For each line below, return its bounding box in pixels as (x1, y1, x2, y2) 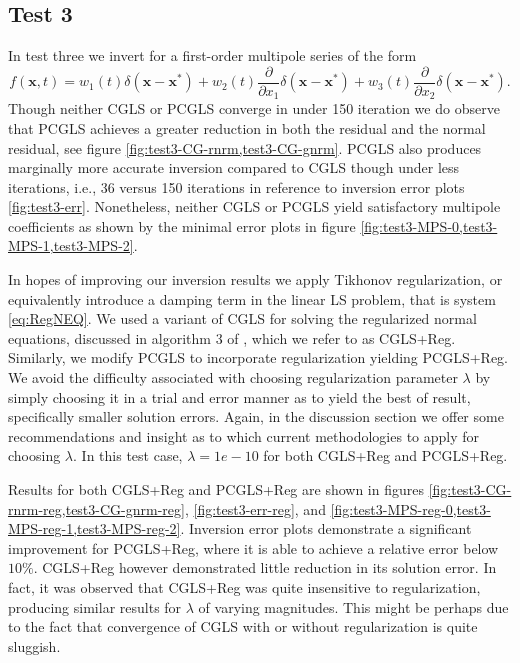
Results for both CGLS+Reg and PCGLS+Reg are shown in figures (8, 479, 424, 499)
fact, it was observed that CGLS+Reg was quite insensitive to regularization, (8, 576, 481, 597)
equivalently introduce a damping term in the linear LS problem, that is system (8, 288, 496, 309)
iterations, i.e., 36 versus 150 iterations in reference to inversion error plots (8, 176, 465, 197)
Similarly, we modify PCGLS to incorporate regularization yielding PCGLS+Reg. (8, 347, 508, 368)
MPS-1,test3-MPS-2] (8, 235, 134, 256)
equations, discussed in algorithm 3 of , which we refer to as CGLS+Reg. (8, 327, 456, 348)
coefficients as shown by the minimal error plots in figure (8, 215, 356, 236)
